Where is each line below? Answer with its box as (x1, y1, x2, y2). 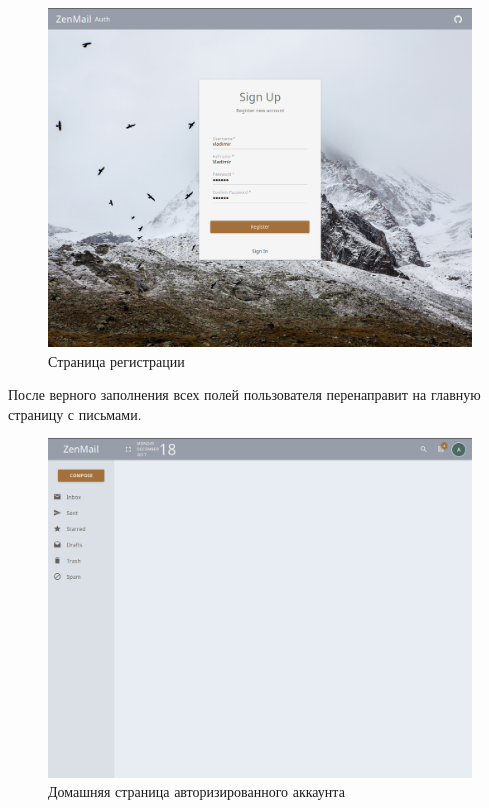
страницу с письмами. (8, 403, 142, 424)
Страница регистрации (48, 350, 185, 371)
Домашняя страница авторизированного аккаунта (48, 781, 345, 802)
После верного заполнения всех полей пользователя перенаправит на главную (8, 384, 481, 405)
